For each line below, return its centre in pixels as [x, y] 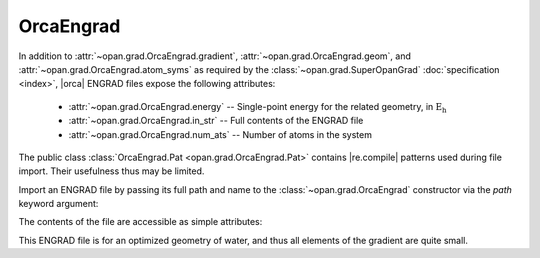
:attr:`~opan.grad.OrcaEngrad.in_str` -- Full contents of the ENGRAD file [216, 121]
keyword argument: [58, 204]
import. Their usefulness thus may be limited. [111, 171]
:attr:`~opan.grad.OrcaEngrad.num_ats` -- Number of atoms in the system [220, 134]
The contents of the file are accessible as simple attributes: [140, 222]
